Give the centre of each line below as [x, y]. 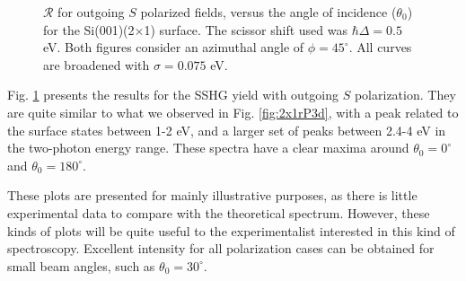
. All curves [380, 47]
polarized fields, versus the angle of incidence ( [268, 12]
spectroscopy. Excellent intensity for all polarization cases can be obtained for [221, 248]
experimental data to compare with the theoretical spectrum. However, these [219, 212]
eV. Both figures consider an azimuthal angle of [174, 47]
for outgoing [91, 12]
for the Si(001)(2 [89, 29]
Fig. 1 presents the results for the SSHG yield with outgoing [173, 95]
